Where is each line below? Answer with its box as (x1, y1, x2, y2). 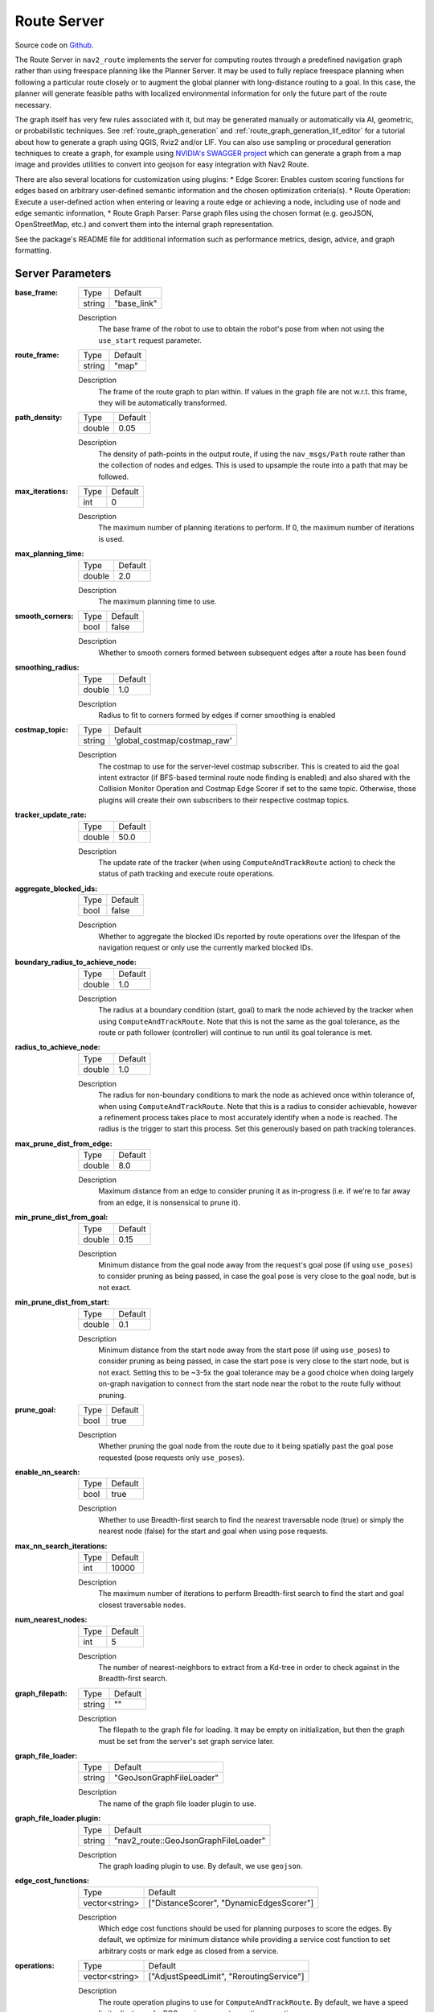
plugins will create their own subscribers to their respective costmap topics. (98, 795, 350, 805)
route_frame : (14, 350, 59, 360)
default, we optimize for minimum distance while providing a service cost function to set (98, 1935, 391, 1944)
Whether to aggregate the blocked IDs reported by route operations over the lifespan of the (98, 931, 401, 941)
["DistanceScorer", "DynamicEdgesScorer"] (148, 1897, 314, 1908)
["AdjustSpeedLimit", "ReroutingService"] (148, 1971, 305, 1982)
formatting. (14, 245, 52, 255)
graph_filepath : (14, 1688, 68, 1698)
